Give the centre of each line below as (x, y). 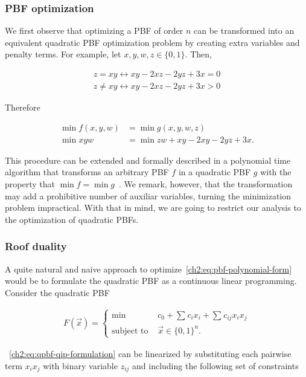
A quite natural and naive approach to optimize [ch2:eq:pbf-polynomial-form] (148, 269)
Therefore (23, 107)
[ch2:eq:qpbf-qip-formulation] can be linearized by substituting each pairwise (150, 353)
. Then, (198, 54)
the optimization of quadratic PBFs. (72, 219)
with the (276, 172)
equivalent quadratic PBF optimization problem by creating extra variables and (152, 42)
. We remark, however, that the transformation (206, 183)
